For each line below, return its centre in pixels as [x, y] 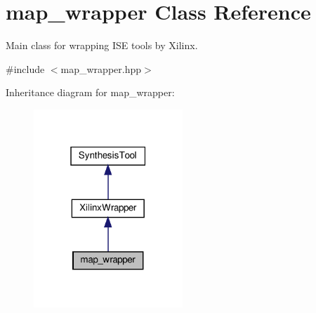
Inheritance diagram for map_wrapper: [90, 92]
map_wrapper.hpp [101, 68]
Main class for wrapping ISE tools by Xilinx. [102, 45]
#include [25, 68]
